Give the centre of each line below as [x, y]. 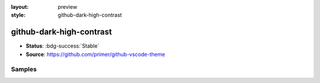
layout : [20, 7]
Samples [24, 69]
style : [18, 15]
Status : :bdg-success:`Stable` [63, 46]
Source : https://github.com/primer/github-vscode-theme [95, 54]
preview [68, 7]
